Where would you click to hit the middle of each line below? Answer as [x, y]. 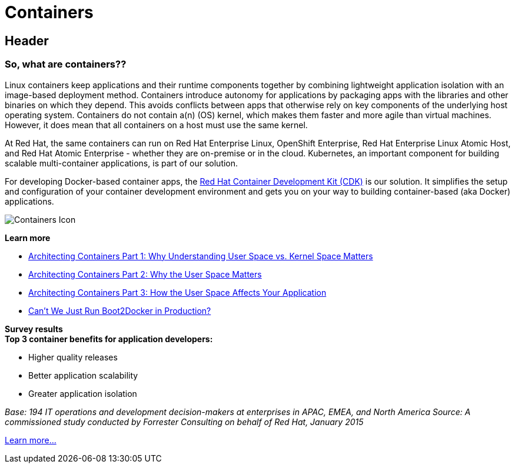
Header [27, 41]
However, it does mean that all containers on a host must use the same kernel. [156, 125]
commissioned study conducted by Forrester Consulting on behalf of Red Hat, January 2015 [184, 422]
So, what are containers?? [66, 64]
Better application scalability [83, 375]
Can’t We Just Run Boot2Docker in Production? [120, 310]
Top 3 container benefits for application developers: [109, 339]
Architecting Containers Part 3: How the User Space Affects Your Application [177, 292]
